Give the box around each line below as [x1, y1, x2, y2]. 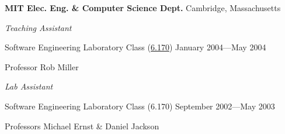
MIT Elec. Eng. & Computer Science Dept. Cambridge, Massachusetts [5, 2, 281, 13]
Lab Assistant [5, 80, 53, 92]
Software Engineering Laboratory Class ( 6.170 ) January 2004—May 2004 [5, 41, 266, 53]
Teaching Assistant [5, 21, 72, 33]
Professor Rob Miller [5, 60, 79, 73]
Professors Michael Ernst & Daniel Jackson [5, 119, 159, 132]
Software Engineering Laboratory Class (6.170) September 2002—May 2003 [5, 99, 275, 112]
